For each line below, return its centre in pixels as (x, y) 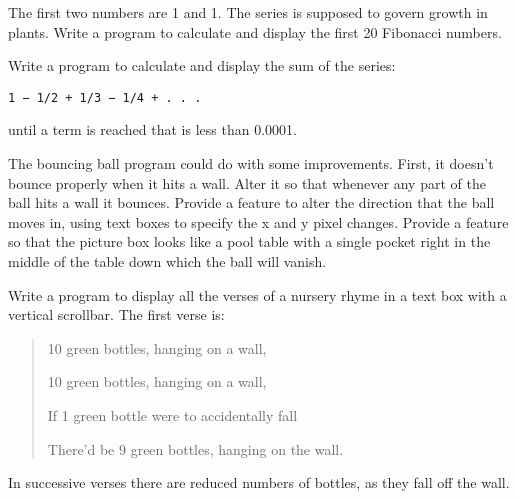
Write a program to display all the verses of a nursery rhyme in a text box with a (257, 294)
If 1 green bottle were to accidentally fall (172, 414)
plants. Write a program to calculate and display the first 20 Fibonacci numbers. (255, 31)
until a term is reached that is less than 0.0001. (152, 129)
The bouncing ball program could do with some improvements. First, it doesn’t (251, 163)
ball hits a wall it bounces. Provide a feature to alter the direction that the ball (251, 202)
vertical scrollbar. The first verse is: (116, 314)
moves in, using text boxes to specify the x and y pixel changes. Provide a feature (258, 221)
